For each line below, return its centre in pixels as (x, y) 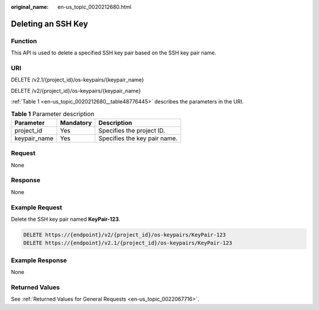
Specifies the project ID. (132, 130)
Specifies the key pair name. (138, 138)
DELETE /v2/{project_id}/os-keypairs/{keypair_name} (76, 91)
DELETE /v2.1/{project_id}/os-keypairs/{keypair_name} (77, 80)
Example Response (39, 260)
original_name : (30, 7)
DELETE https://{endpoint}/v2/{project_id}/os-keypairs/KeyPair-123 (125, 235)
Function (24, 41)
